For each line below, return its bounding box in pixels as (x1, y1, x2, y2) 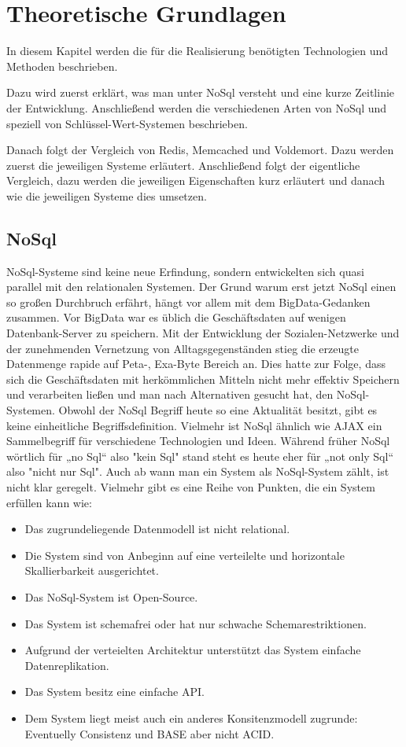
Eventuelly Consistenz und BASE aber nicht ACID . (24, 725, 275, 741)
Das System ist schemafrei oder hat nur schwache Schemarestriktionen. (24, 615, 367, 631)
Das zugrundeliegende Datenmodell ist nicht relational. (24, 521, 290, 537)
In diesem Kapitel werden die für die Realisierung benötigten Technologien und (6, 42, 389, 59)
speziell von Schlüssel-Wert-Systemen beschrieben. (6, 115, 248, 131)
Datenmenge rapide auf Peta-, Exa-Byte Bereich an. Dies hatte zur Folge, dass (6, 355, 386, 372)
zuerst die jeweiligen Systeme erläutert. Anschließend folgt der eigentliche (6, 156, 360, 173)
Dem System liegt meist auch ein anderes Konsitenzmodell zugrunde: (24, 709, 358, 726)
